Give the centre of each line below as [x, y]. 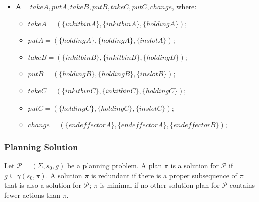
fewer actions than [32, 195]
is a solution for [195, 165]
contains [242, 185]
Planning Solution [41, 146]
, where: [184, 6]
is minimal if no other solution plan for [160, 185]
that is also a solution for [43, 185]
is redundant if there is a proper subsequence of [164, 175]
